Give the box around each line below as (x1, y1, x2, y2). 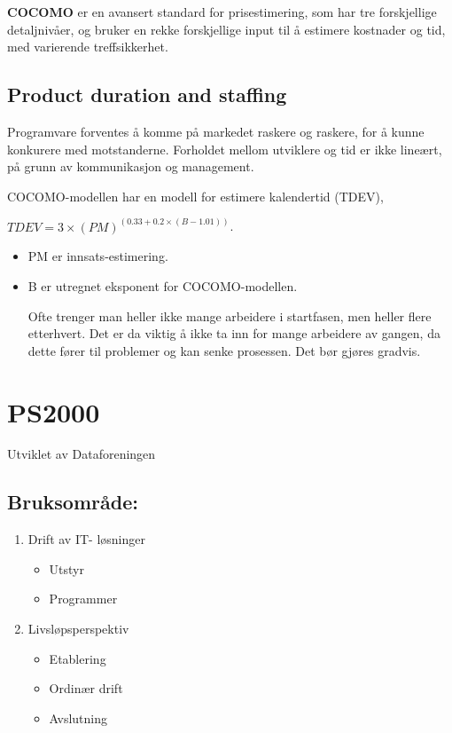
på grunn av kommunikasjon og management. (7, 157, 254, 176)
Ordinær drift (49, 679, 123, 698)
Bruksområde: (7, 488, 138, 516)
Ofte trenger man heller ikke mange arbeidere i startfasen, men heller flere (27, 306, 432, 325)
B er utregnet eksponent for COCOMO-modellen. (27, 276, 298, 295)
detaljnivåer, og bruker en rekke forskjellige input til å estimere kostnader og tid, (7, 20, 446, 38)
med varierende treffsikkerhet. (7, 37, 168, 56)
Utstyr (49, 559, 84, 578)
